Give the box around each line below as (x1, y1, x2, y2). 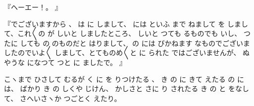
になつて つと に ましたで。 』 (27, 57, 126, 67)
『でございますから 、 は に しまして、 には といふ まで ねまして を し (4, 18, 235, 29)
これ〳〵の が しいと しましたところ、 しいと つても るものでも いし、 (17, 28, 242, 38)
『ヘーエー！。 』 (4, 2, 62, 12)
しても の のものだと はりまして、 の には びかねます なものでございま (20, 37, 251, 48)
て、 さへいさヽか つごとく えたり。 (4, 93, 121, 103)
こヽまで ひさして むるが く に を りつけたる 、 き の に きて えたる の (4, 73, 235, 84)
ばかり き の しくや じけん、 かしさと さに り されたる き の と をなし (20, 83, 249, 94)
